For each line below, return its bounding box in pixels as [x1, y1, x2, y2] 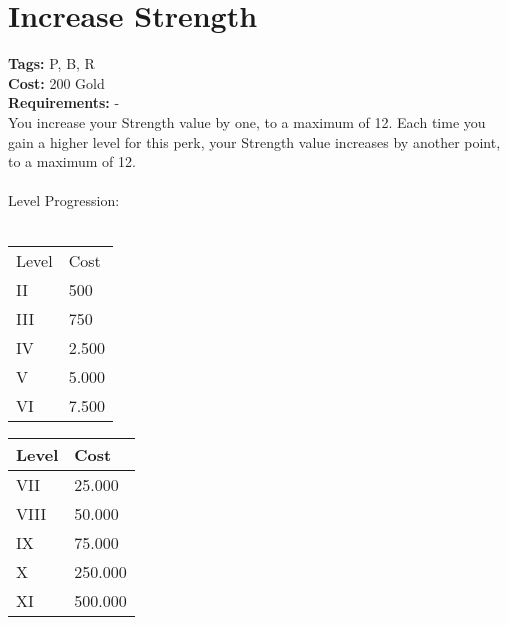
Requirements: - [8, 92, 120, 113]
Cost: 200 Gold [8, 72, 105, 93]
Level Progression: [8, 190, 120, 211]
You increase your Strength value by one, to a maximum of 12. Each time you [8, 111, 486, 132]
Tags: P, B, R [8, 53, 95, 74]
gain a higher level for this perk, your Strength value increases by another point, [8, 131, 501, 152]
